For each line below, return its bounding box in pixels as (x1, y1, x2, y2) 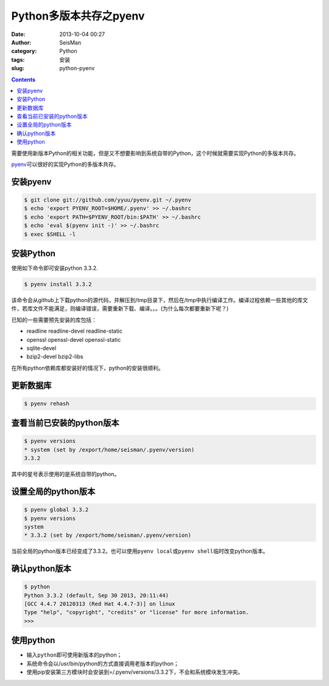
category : (11, 48, 37, 55)
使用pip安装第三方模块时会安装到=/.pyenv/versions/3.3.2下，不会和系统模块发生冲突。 (26, 668, 244, 676)
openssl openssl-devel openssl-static (26, 336, 121, 343)
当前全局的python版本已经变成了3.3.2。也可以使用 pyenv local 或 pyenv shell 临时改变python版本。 (11, 547, 269, 555)
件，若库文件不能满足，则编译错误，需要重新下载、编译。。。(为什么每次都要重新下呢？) (11, 305, 229, 312)
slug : (11, 65, 24, 72)
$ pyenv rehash (24, 400, 69, 407)
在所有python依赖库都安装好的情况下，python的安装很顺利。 (11, 364, 164, 372)
